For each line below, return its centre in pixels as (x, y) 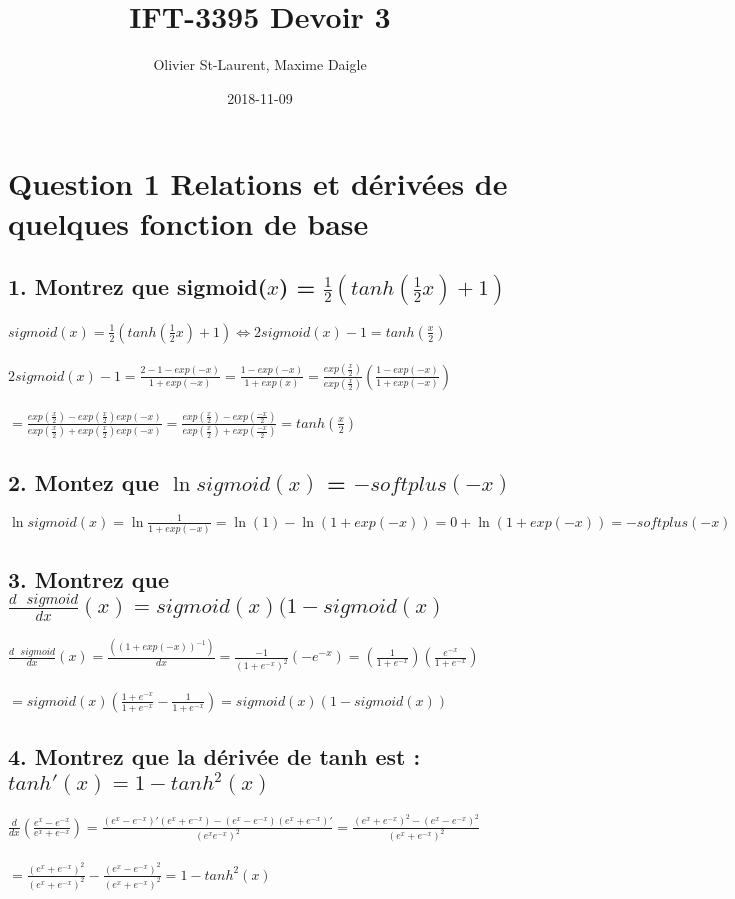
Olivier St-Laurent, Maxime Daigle (260, 64)
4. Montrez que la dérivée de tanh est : (214, 756)
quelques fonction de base (188, 222)
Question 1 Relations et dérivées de (258, 183)
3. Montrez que (88, 578)
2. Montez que (84, 481)
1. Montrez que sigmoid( (138, 286)
